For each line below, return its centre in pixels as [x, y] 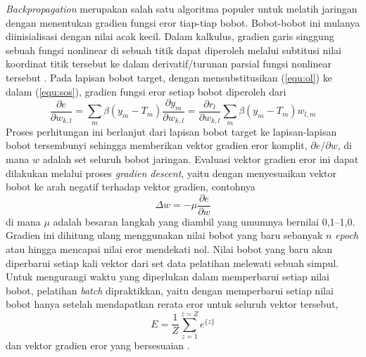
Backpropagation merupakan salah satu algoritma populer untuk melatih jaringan [182, 8]
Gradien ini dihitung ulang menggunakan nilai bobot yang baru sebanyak [164, 235]
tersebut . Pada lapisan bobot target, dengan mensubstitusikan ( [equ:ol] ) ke [169, 77]
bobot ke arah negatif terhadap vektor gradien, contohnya [131, 187]
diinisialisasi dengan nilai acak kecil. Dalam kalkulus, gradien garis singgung [170, 36]
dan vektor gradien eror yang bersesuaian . [98, 345]
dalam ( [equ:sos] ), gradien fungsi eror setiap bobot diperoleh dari [146, 91]
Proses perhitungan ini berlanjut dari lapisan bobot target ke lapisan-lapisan [171, 131]
